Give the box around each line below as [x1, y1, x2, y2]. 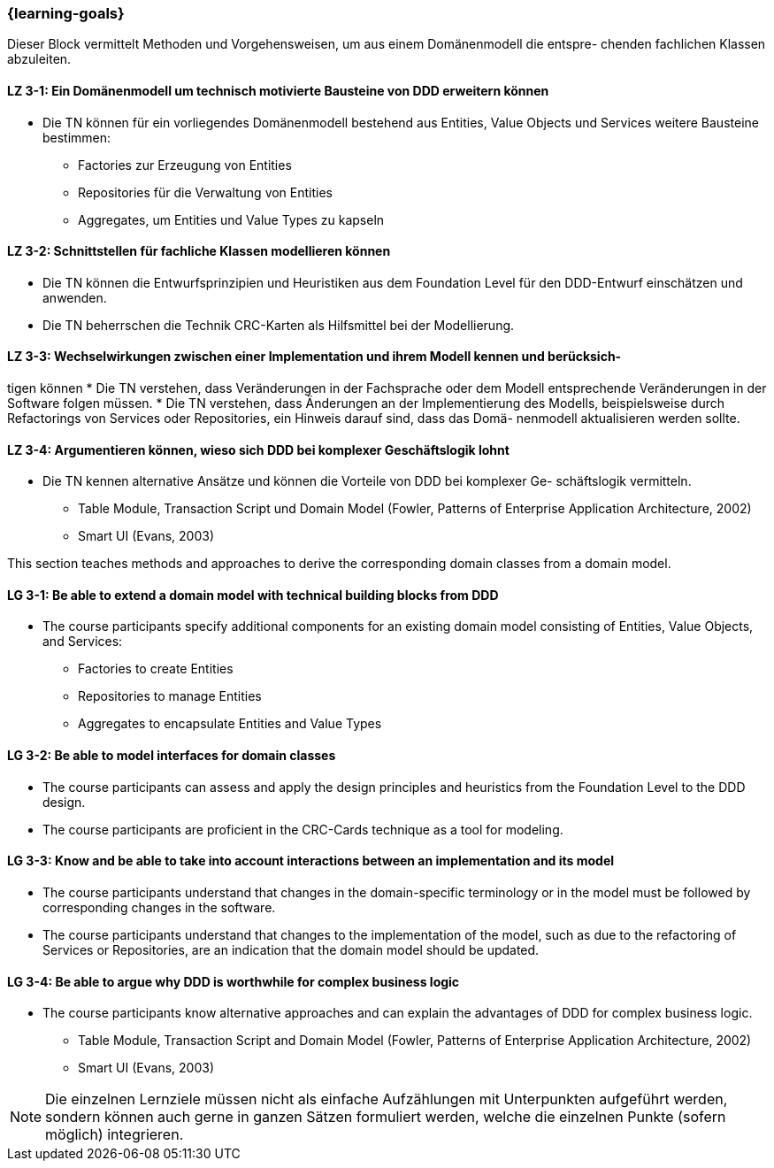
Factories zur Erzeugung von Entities [78, 157, 292, 173]
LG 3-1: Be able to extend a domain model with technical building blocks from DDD [7, 587, 499, 603]
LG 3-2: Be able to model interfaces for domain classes [7, 748, 336, 764]
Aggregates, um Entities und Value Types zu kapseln [78, 211, 385, 227]
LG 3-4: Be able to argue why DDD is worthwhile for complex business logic [7, 973, 460, 989]
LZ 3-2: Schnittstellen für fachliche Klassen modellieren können [7, 243, 391, 259]
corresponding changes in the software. [42, 899, 276, 915]
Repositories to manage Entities [78, 688, 262, 704]
